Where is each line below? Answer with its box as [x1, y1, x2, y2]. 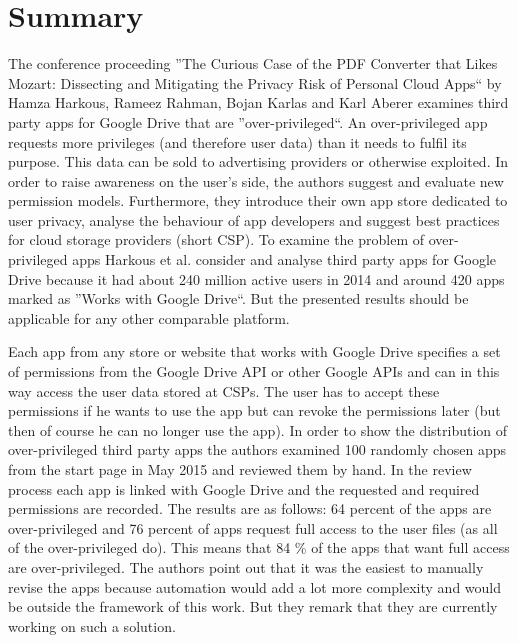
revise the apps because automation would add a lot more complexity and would [8, 576, 502, 597]
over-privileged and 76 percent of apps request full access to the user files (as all [8, 517, 498, 538]
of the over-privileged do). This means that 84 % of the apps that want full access [8, 537, 510, 558]
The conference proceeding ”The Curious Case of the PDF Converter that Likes [8, 53, 498, 74]
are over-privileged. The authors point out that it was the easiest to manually [8, 556, 484, 577]
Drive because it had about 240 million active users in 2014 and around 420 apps [8, 268, 505, 289]
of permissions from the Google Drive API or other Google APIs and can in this [8, 361, 500, 382]
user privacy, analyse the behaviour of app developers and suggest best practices [8, 209, 500, 230]
